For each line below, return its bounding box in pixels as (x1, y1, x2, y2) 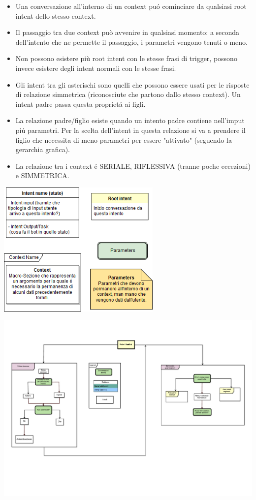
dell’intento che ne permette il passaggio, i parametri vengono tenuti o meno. (15, 36, 248, 47)
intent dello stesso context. (15, 10, 96, 21)
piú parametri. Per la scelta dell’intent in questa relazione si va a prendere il (15, 125, 246, 135)
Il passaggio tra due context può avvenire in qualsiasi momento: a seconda (15, 27, 240, 37)
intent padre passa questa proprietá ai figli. (15, 98, 146, 109)
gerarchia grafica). (15, 144, 70, 155)
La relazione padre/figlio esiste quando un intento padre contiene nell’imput (15, 115, 245, 125)
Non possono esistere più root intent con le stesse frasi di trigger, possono (15, 53, 237, 63)
